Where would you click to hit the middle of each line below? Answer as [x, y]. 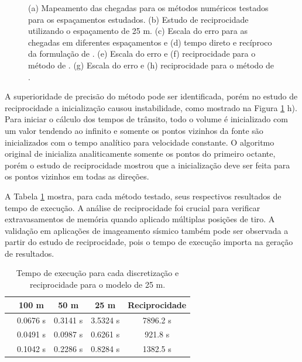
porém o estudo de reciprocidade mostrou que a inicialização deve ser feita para [147, 165]
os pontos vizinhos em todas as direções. [77, 176]
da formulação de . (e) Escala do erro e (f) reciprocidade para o [142, 54]
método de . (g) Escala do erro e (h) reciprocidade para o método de [151, 65]
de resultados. [30, 253]
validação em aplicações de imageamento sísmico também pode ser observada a [147, 230]
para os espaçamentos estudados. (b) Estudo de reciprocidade [138, 19]
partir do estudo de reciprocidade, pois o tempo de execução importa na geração [149, 242]
